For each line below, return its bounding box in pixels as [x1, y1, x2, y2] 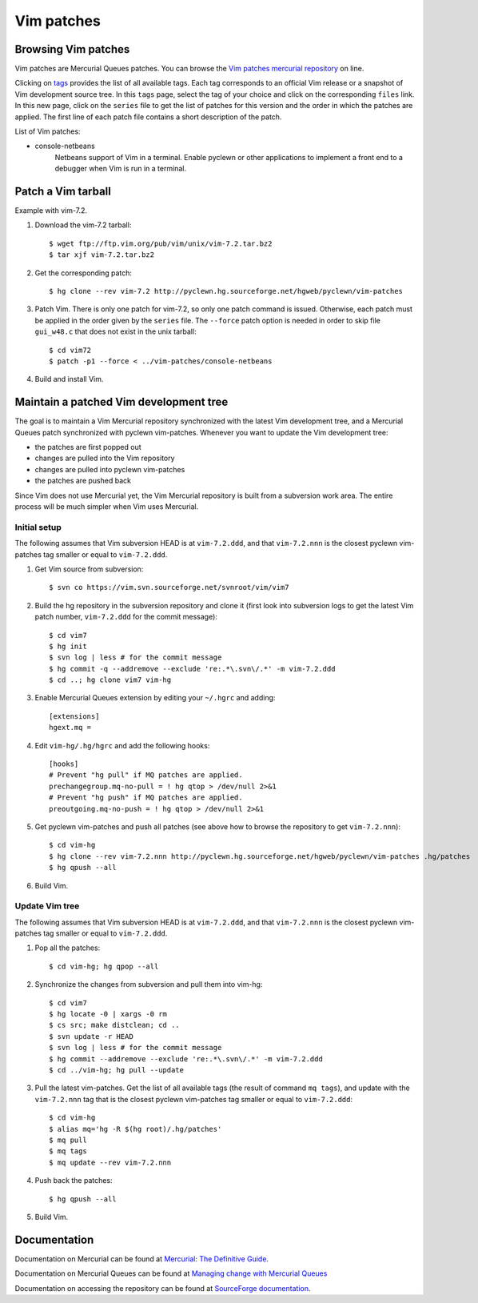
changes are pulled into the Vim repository [34, 453, 175, 463]
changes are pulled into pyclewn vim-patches [34, 464, 185, 474]
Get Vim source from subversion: [34, 564, 144, 574]
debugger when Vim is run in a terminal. [54, 164, 187, 174]
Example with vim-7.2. [14, 206, 88, 215]
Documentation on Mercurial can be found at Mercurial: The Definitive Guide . [14, 1253, 269, 1264]
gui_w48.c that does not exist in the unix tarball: [34, 327, 197, 336]
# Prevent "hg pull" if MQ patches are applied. [49, 771, 243, 780]
